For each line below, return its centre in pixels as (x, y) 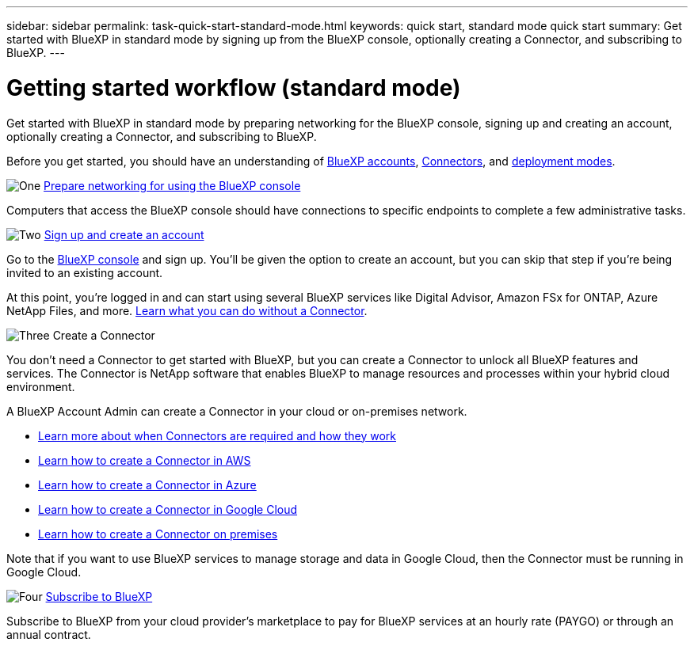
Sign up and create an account (124, 234)
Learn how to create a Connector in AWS (145, 460)
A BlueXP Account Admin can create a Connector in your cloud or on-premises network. (237, 411)
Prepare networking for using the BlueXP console (172, 185)
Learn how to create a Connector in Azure (147, 484)
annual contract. (49, 634)
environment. (41, 386)
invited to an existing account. (85, 272)
